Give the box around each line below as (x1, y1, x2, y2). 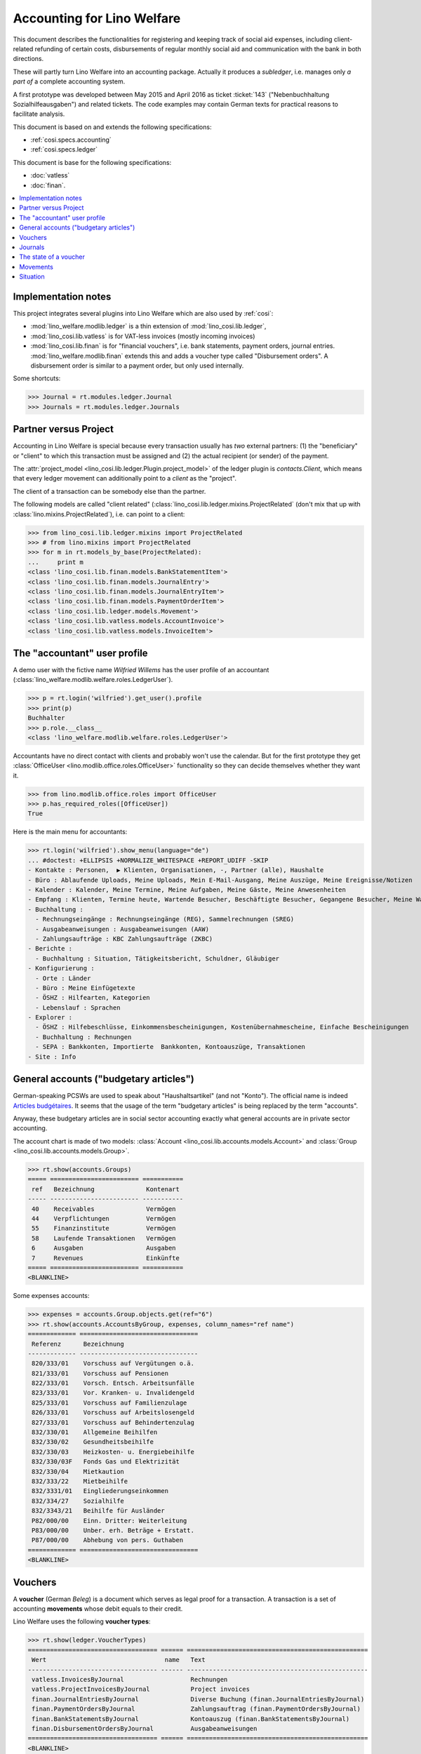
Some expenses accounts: (13, 1292, 90, 1300)
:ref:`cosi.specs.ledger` (30, 145, 98, 154)
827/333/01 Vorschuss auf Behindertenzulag (32, 1418, 194, 1426)
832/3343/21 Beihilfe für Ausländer (32, 1507, 165, 1515)
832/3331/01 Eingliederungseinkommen (32, 1487, 168, 1495)
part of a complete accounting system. (13, 77, 126, 86)
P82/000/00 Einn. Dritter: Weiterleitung (32, 1516, 187, 1525)
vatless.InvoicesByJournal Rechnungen (32, 1675, 228, 1683)
